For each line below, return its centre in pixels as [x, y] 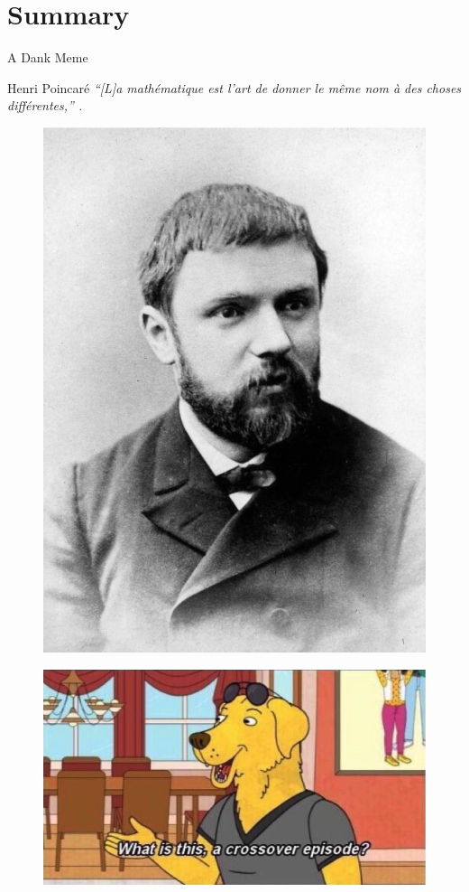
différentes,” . [45, 105]
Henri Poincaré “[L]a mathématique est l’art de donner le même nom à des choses [234, 87]
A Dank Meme [48, 57]
